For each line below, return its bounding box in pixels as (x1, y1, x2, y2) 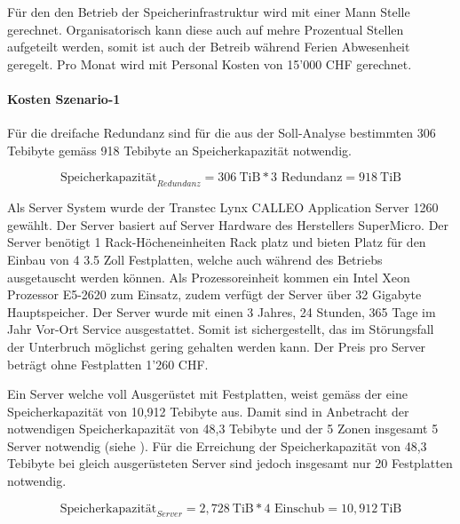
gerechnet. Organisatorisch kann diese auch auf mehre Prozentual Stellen (7, 20, 404, 38)
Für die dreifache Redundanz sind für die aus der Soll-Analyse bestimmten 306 (7, 123, 436, 142)
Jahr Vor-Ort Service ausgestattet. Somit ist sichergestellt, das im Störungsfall (7, 320, 434, 338)
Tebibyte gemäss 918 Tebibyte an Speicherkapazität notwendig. (7, 140, 352, 159)
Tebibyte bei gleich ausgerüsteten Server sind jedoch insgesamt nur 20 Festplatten (7, 454, 453, 472)
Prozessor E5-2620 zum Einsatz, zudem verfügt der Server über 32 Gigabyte (7, 285, 422, 304)
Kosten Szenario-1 (7, 89, 121, 107)
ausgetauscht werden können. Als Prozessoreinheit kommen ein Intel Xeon (7, 267, 410, 286)
